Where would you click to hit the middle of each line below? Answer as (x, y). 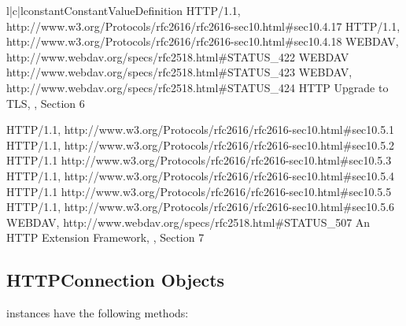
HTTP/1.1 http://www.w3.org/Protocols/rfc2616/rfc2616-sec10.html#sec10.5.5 (199, 191)
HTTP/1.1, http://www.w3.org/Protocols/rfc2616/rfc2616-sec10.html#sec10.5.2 (201, 144)
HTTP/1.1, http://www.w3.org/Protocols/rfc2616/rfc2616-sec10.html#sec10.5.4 (201, 175)
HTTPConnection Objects (116, 280)
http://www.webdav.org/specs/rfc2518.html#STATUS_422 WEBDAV (178, 56)
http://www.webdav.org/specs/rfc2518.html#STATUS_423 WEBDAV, (179, 72)
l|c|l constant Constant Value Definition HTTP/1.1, (124, 10)
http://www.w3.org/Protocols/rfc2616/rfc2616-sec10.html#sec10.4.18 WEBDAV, (203, 41)
